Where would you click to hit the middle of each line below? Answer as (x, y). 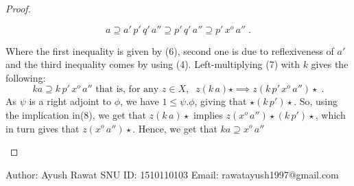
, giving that (221, 101)
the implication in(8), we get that (76, 114)
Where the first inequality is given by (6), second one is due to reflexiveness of (170, 50)
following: (26, 77)
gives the (330, 64)
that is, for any (127, 90)
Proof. (18, 8)
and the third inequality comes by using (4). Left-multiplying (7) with (153, 64)
